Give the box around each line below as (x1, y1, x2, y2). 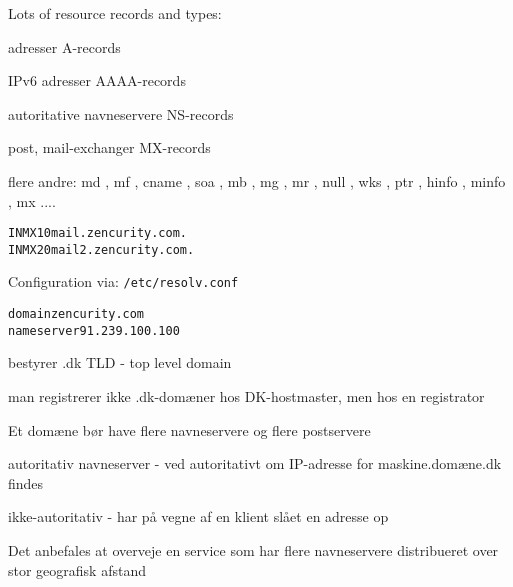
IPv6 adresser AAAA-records (8, 70, 186, 91)
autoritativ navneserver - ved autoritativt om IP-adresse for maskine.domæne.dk (8, 453, 502, 474)
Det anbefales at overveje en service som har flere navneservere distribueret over (8, 540, 499, 560)
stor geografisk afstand (8, 559, 146, 580)
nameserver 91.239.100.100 (8, 323, 180, 338)
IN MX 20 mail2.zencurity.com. (8, 242, 195, 257)
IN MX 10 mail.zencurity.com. (8, 226, 188, 241)
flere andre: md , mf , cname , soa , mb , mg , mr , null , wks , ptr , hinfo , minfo (8, 170, 506, 191)
